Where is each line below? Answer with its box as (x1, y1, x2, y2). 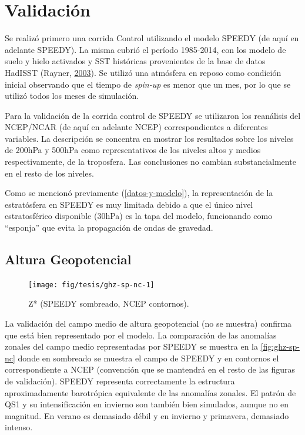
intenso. (5, 421, 33, 433)
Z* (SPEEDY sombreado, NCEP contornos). (28, 297, 189, 310)
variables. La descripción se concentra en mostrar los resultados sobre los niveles (5, 132, 294, 144)
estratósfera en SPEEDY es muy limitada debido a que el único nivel (5, 198, 253, 210)
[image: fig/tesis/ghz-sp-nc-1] (28, 280, 155, 289)
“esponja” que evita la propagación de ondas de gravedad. (5, 221, 213, 234)
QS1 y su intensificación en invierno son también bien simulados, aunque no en (5, 398, 289, 410)
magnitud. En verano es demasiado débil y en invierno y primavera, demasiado (5, 409, 289, 421)
